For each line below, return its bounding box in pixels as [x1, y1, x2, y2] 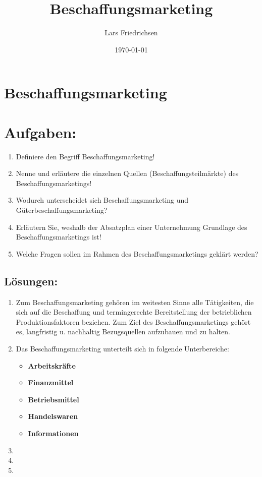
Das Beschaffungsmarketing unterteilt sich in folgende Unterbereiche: [16, 343, 229, 353]
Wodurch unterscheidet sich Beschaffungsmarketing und [16, 195, 189, 205]
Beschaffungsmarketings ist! [16, 231, 101, 242]
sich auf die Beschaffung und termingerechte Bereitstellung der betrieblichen [16, 307, 252, 317]
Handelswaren [28, 411, 78, 422]
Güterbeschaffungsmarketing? [16, 205, 108, 215]
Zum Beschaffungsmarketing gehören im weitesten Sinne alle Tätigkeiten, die [16, 296, 254, 307]
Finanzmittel [28, 377, 74, 388]
